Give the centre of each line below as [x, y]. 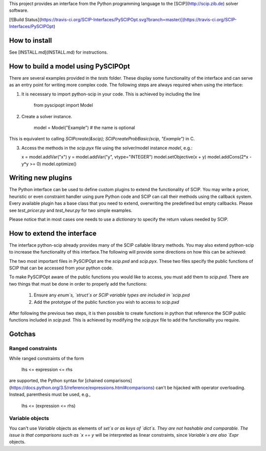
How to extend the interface [53, 233]
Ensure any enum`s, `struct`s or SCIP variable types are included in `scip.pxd [112, 295]
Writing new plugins [41, 178]
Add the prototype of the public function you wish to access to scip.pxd [106, 302]
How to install [31, 40]
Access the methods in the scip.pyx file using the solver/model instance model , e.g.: [107, 148]
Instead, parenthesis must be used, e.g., [50, 394]
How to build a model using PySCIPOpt [69, 66]
